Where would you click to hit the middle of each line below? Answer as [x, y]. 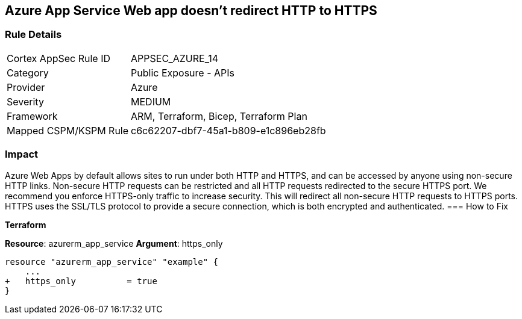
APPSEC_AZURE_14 [175, 58]
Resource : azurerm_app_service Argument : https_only [114, 243]
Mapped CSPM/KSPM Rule [68, 130]
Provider [26, 87]
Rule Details [33, 35]
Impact [22, 154]
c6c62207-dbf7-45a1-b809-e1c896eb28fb [228, 130]
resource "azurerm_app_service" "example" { [112, 262]
